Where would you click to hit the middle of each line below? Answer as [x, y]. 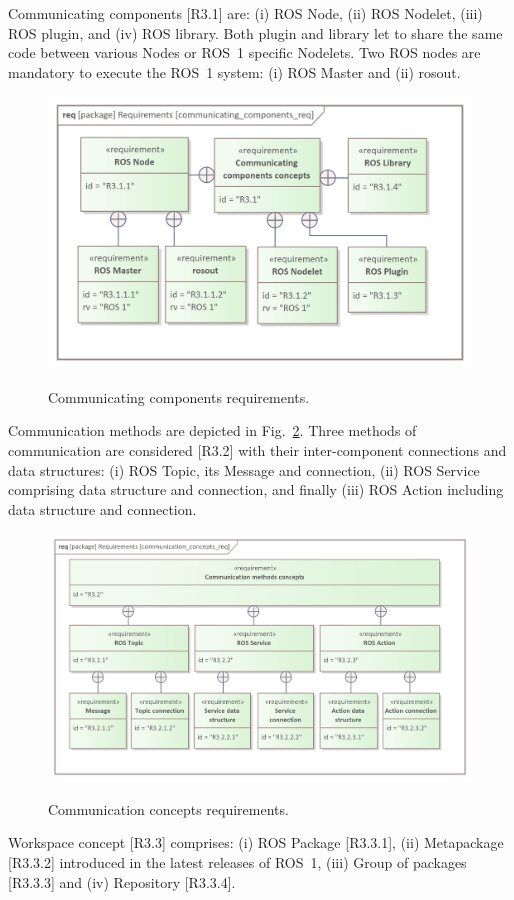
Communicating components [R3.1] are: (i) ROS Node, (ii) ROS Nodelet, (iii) [245, 13]
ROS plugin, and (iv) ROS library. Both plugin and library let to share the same [255, 32]
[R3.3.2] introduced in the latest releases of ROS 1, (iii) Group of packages [237, 862]
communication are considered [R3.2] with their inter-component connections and [257, 450]
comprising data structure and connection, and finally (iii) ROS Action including [256, 489]
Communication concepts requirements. [168, 808]
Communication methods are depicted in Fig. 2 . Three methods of [212, 430]
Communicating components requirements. [179, 396]
